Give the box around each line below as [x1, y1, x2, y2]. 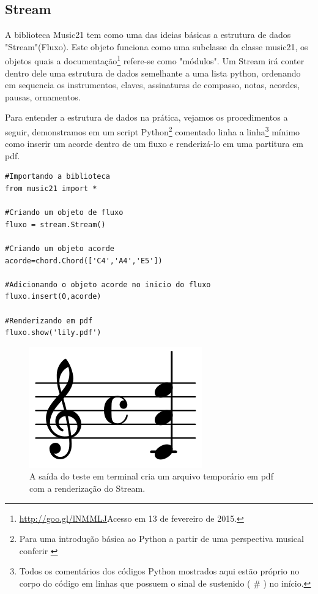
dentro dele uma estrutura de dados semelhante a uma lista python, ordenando [5, 66, 301, 79]
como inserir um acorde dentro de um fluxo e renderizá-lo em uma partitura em [5, 137, 304, 150]
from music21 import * [5, 184, 97, 194]
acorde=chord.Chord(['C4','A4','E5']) [5, 256, 163, 265]
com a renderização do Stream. [29, 481, 146, 494]
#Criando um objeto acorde [5, 244, 114, 254]
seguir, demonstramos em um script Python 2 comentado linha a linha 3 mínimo [5, 124, 300, 138]
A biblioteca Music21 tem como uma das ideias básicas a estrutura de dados [5, 28, 291, 41]
